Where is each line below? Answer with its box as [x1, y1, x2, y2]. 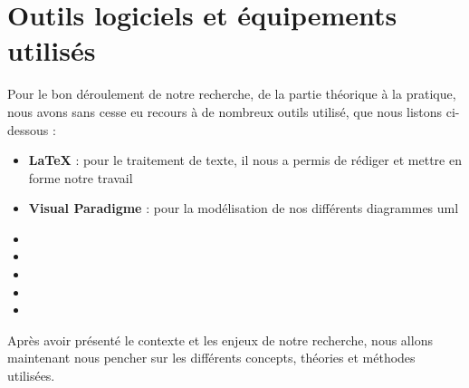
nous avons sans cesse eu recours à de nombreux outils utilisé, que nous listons [7, 102, 443, 121]
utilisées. [7, 366, 55, 385]
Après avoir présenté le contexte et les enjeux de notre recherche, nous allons [7, 330, 433, 349]
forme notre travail [28, 168, 133, 187]
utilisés [7, 32, 96, 69]
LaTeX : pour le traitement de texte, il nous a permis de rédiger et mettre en [28, 150, 462, 170]
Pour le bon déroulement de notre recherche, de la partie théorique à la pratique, [7, 84, 456, 103]
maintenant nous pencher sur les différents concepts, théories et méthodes [7, 348, 416, 367]
